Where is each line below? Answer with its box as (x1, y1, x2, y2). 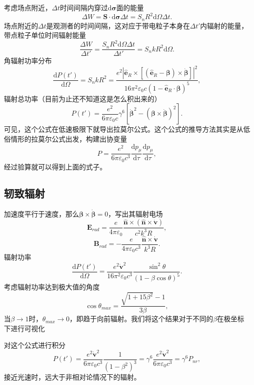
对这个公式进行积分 (4, 339, 65, 350)
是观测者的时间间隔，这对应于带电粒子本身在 (46, 20, 190, 30)
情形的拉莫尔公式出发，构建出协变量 (10, 133, 127, 144)
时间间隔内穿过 (60, 2, 108, 12)
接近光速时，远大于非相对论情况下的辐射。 (4, 372, 141, 382)
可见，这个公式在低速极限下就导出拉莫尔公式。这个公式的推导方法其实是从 (4, 124, 243, 134)
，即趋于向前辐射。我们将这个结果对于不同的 (69, 313, 213, 324)
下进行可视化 (4, 323, 45, 333)
